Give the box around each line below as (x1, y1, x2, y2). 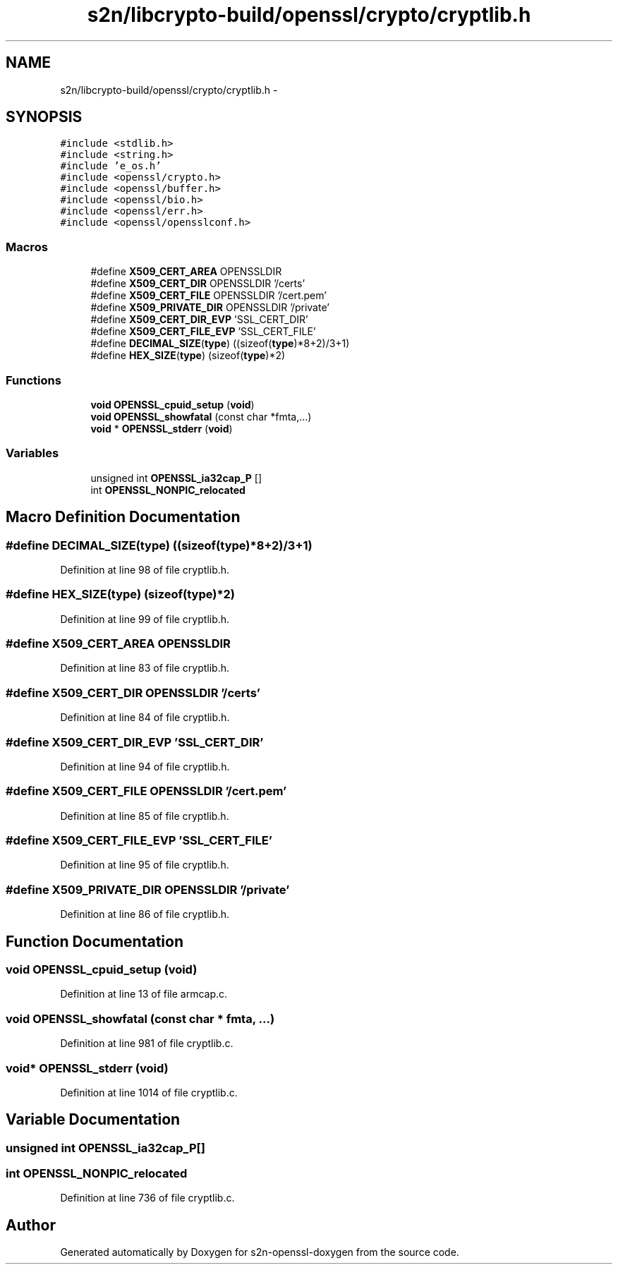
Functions (6, 373, 61, 387)
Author (6, 1216, 56, 1234)
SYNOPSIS (6, 108, 83, 126)
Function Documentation (6, 932, 183, 950)
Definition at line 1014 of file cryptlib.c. (60, 1086, 238, 1099)
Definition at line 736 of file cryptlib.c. (60, 1192, 235, 1204)
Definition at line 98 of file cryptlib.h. (60, 563, 230, 576)
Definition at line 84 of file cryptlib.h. (60, 711, 230, 724)
